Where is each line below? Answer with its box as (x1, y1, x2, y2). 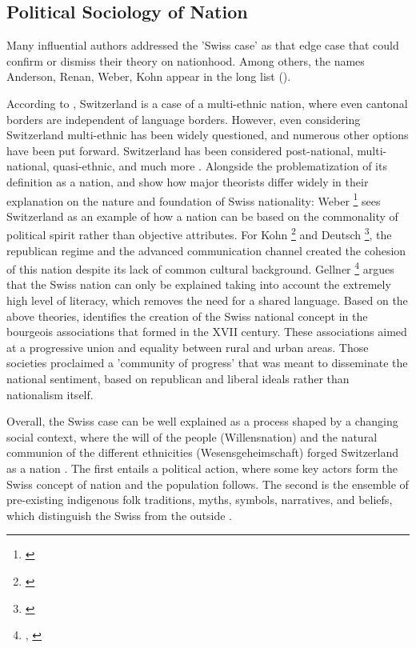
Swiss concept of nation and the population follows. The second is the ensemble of (6, 475, 409, 492)
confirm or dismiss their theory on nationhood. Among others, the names (6, 52, 365, 69)
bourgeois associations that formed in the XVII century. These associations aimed (6, 323, 407, 340)
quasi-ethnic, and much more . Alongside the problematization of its (53, 158, 387, 174)
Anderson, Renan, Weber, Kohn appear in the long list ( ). (6, 68, 291, 85)
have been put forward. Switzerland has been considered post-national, (6, 142, 354, 158)
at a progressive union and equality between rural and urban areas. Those (6, 338, 369, 355)
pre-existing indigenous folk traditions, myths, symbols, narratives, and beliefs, (6, 491, 393, 508)
